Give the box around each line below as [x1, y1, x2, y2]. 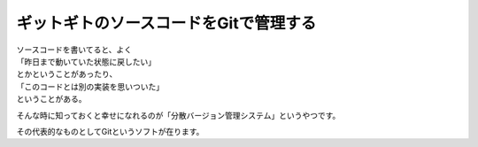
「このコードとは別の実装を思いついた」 [16, 81, 164, 92]
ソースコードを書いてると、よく [16, 44, 133, 55]
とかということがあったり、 [16, 69, 118, 80]
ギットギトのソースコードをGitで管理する [16, 13, 317, 33]
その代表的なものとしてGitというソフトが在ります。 [16, 126, 204, 136]
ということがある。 [16, 94, 87, 104]
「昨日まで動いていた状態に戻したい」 [16, 56, 157, 66]
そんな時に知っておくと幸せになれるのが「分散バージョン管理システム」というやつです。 [16, 110, 341, 120]
